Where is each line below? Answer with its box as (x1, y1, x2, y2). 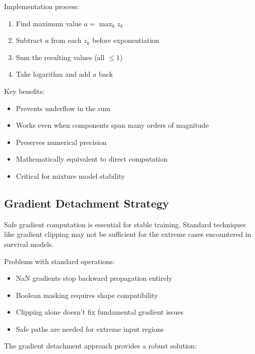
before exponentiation (92, 35, 159, 45)
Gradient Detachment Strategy (4, 195, 169, 211)
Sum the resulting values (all (16, 52, 105, 62)
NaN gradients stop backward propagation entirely (16, 273, 172, 283)
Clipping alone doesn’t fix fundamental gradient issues (16, 307, 183, 317)
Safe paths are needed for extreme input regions (16, 323, 164, 334)
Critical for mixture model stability (16, 170, 125, 181)
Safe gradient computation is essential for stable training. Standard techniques (4, 219, 246, 229)
